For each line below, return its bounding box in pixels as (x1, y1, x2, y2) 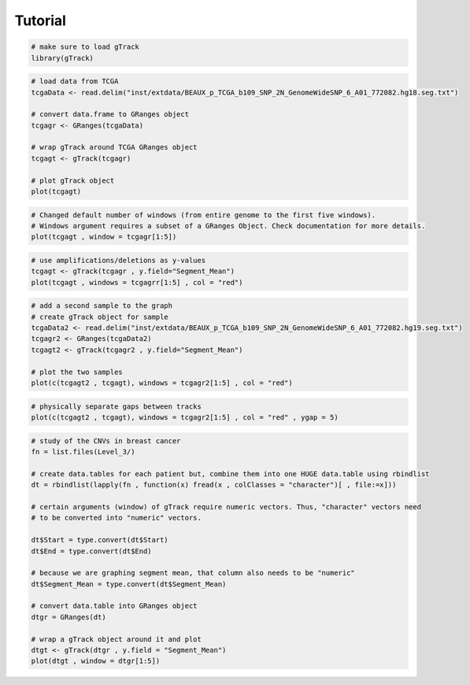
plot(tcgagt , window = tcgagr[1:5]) (31, 232, 177, 242)
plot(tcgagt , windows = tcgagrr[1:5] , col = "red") (31, 278, 243, 287)
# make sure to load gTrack (31, 43, 139, 51)
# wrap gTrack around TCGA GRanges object (31, 143, 198, 152)
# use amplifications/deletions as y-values (31, 256, 206, 265)
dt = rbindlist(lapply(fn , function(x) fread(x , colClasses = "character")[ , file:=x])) (31, 480, 397, 490)
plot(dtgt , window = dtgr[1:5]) (31, 657, 161, 665)
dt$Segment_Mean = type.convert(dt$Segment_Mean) (31, 579, 227, 588)
